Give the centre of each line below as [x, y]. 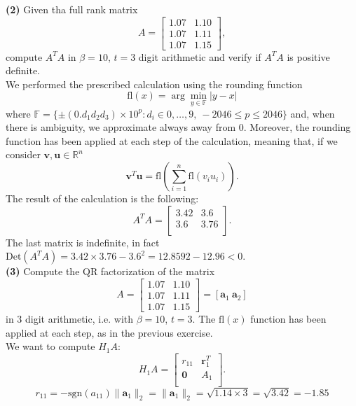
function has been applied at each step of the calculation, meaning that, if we [172, 140]
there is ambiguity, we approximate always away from [121, 127]
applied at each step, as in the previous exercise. [109, 332]
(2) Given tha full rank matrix [72, 9]
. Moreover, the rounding [297, 127]
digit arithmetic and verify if [200, 56]
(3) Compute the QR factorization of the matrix [110, 271]
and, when [313, 113]
